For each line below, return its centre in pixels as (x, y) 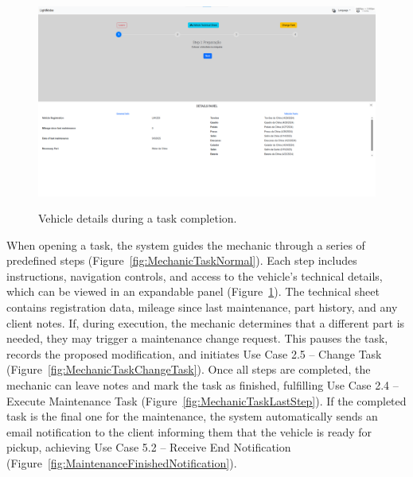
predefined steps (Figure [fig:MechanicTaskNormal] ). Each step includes (182, 260)
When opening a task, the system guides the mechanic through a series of (186, 244)
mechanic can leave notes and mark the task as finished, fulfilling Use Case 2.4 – (203, 385)
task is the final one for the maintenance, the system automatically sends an (192, 416)
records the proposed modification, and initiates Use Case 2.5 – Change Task (194, 353)
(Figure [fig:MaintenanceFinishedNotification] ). (122, 463)
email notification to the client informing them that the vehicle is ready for (189, 431)
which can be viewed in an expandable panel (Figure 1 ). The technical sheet (193, 291)
